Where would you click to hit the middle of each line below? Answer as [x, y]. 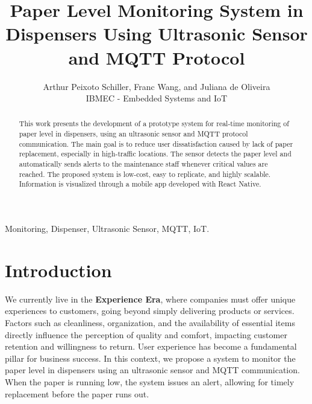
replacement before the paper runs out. [77, 393]
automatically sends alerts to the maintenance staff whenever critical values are [143, 164]
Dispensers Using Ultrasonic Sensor [157, 34]
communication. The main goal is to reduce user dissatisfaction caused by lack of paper [156, 143]
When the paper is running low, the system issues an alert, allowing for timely [150, 381]
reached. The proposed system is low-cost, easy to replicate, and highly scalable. [145, 174]
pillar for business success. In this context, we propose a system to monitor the [150, 358]
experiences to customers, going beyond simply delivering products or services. [150, 311]
